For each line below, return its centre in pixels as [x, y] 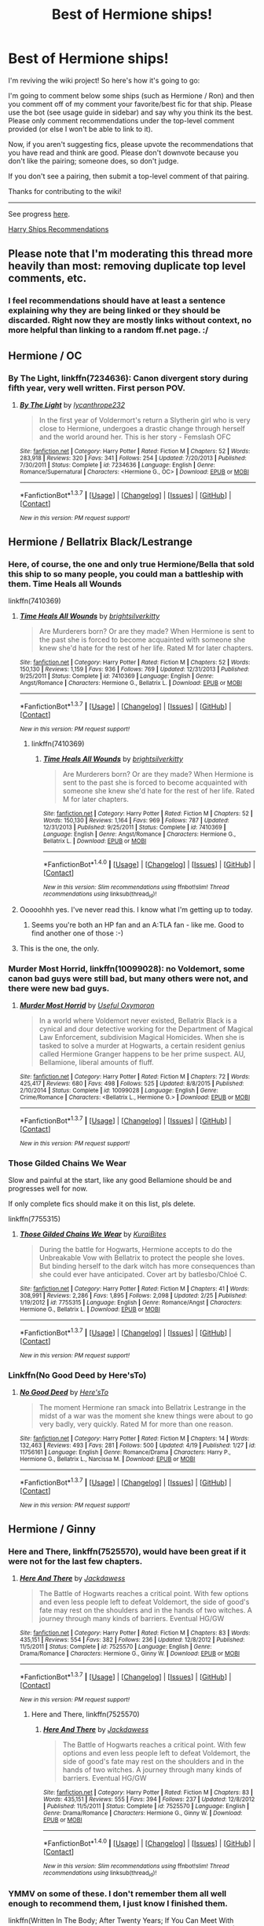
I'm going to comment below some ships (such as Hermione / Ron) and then [131, 95]
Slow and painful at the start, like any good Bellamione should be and [120, 1181]
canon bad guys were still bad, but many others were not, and [128, 978]
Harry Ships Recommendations [59, 229]
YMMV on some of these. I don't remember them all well [117, 1894]
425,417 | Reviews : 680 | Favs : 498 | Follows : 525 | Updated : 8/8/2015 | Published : [132, 1084]
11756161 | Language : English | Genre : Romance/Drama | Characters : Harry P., [125, 1452]
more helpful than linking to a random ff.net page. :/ [108, 330]
